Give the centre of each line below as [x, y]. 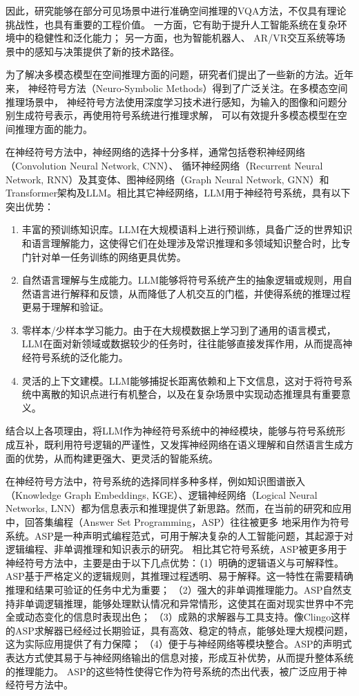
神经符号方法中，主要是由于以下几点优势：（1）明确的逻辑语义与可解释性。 [175, 562]
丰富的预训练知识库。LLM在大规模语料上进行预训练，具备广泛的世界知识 [187, 229]
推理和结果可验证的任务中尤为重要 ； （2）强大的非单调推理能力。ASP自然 [174, 589]
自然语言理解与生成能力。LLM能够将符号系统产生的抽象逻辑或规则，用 [182, 280]
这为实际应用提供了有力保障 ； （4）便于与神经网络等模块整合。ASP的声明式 [179, 644]
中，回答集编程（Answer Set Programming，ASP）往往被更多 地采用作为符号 [177, 522]
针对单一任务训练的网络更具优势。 [109, 256]
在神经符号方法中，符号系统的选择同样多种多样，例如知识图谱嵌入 [155, 481]
